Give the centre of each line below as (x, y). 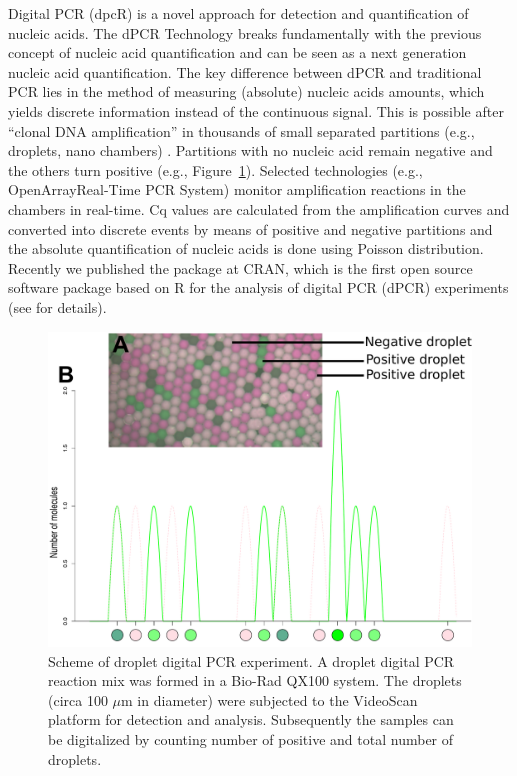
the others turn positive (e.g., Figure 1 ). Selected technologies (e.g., (215, 169)
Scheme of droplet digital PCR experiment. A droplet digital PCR (251, 660)
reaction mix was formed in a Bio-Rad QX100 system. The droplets (255, 680)
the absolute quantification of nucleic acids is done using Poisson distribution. (246, 248)
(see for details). (57, 306)
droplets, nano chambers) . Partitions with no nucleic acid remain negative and (250, 150)
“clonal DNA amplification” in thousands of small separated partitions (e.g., (241, 130)
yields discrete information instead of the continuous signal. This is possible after (256, 110)
